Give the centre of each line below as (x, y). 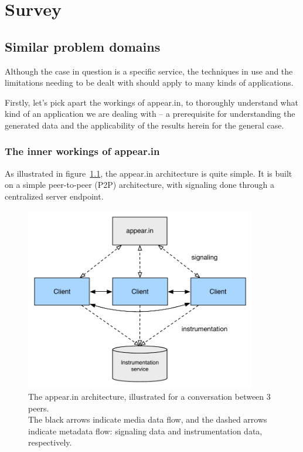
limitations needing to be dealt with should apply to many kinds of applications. (149, 82)
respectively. (50, 442)
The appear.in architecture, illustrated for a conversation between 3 (149, 396)
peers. (39, 408)
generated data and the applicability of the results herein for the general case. (144, 125)
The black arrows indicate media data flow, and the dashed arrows (148, 419)
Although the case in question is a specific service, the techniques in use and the (149, 71)
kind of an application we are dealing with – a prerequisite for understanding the (150, 114)
